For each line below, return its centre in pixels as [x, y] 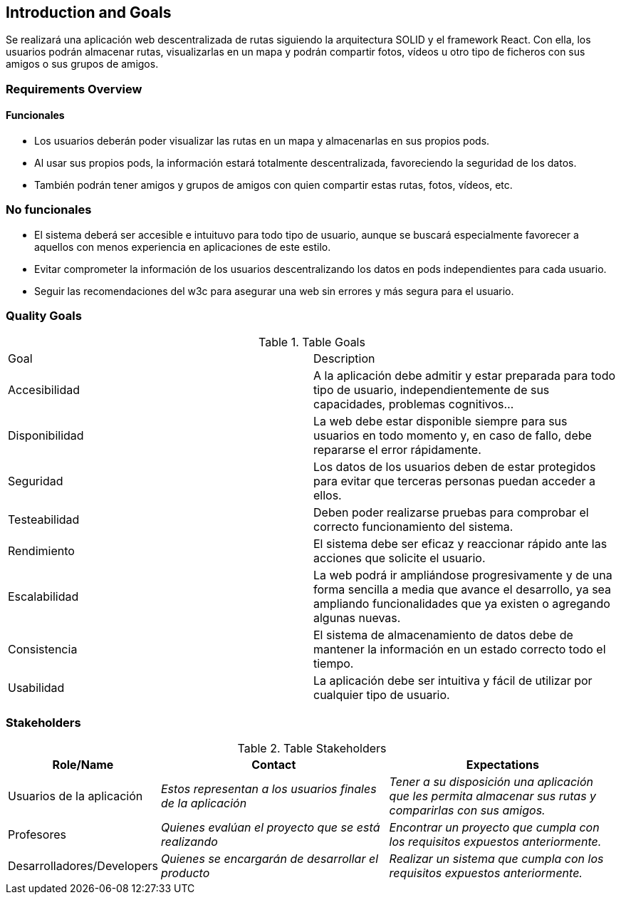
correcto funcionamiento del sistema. [413, 526]
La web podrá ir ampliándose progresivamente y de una [463, 575]
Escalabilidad [43, 596]
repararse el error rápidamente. [397, 449]
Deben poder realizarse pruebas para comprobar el [451, 512]
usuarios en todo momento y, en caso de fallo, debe [453, 435]
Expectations [502, 765]
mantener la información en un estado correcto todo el [460, 649]
